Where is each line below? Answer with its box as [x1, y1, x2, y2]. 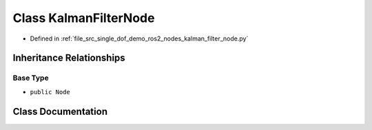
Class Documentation [12, 105, 108, 117]
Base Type [12, 73, 49, 83]
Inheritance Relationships [12, 52, 125, 64]
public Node [30, 88, 70, 96]
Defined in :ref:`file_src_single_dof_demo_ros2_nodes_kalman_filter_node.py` [30, 34, 249, 43]
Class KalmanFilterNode [12, 10, 155, 25]
